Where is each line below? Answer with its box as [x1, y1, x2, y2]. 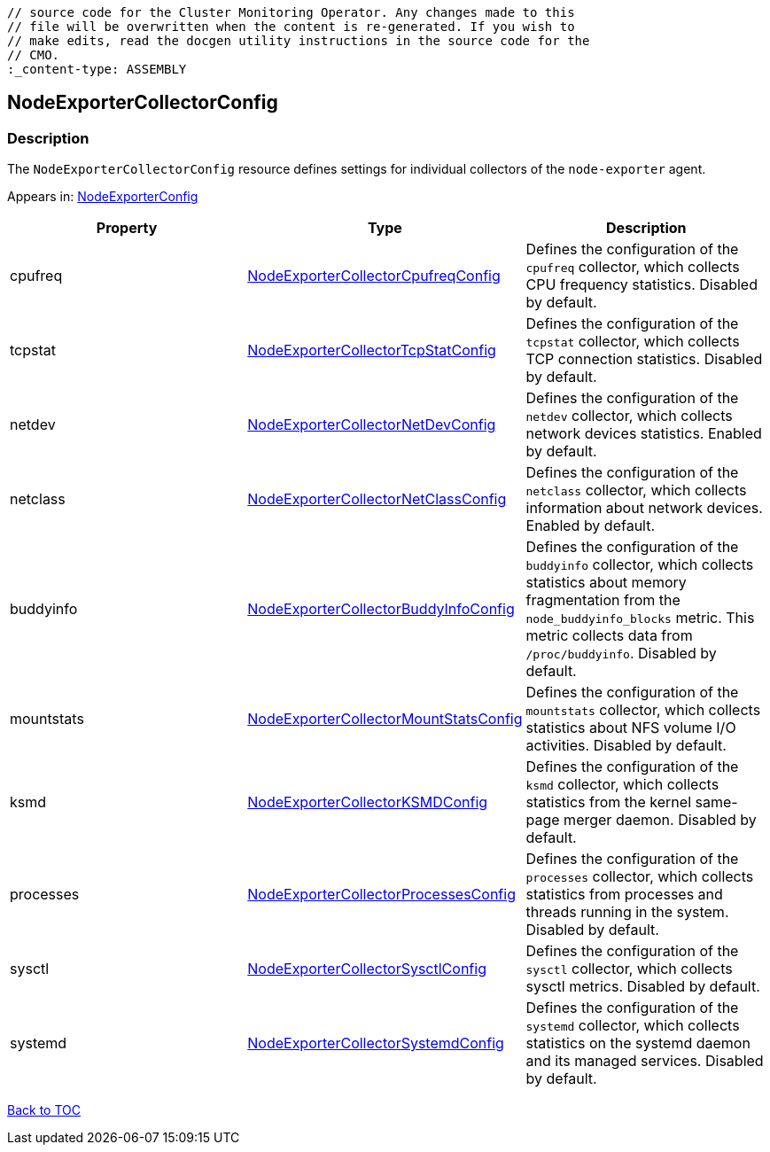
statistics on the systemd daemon [525, 1034, 751, 1053]
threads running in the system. [525, 903, 729, 922]
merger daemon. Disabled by [564, 811, 757, 829]
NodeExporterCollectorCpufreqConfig [247, 267, 501, 285]
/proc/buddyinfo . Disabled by [525, 644, 717, 663]
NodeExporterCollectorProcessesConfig [247, 885, 516, 904]
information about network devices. [525, 499, 763, 518]
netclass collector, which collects [525, 481, 747, 500]
